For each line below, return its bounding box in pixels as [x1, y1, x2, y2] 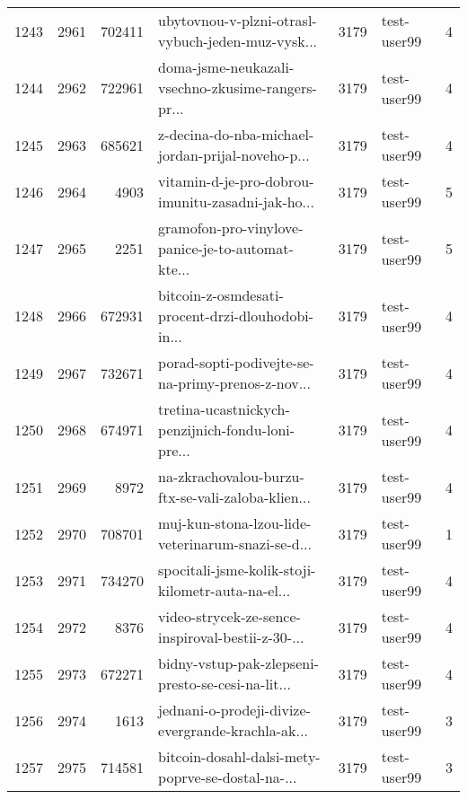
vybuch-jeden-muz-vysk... [158, 31, 318, 51]
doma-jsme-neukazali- [158, 57, 295, 77]
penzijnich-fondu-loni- [158, 419, 295, 440]
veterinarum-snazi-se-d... [158, 533, 312, 554]
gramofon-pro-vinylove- [158, 217, 304, 238]
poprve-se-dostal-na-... [158, 767, 297, 787]
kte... [158, 259, 190, 279]
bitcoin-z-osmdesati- [158, 285, 284, 305]
